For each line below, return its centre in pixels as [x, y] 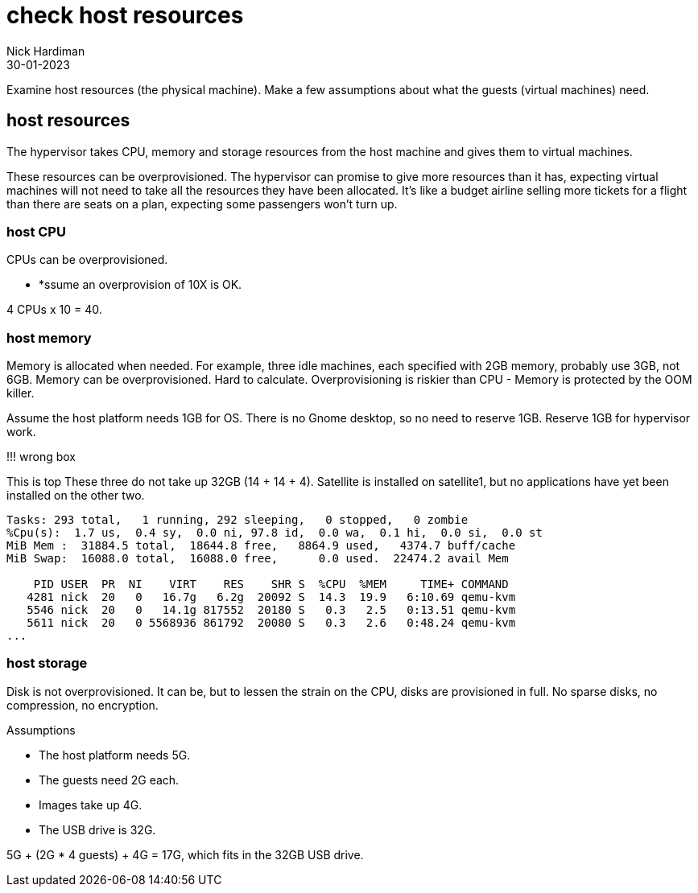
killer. [21, 393]
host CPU [36, 231]
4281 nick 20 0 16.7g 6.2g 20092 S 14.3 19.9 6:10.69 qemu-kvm [271, 597]
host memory [49, 337]
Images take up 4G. [91, 805]
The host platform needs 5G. [115, 755]
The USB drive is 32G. [97, 829]
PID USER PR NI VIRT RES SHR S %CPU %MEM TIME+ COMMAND [271, 584]
